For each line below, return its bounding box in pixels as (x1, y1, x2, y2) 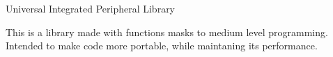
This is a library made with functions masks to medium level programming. (6, 24, 328, 39)
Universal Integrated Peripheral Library (6, 1, 176, 15)
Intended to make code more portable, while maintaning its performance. (6, 38, 318, 53)
